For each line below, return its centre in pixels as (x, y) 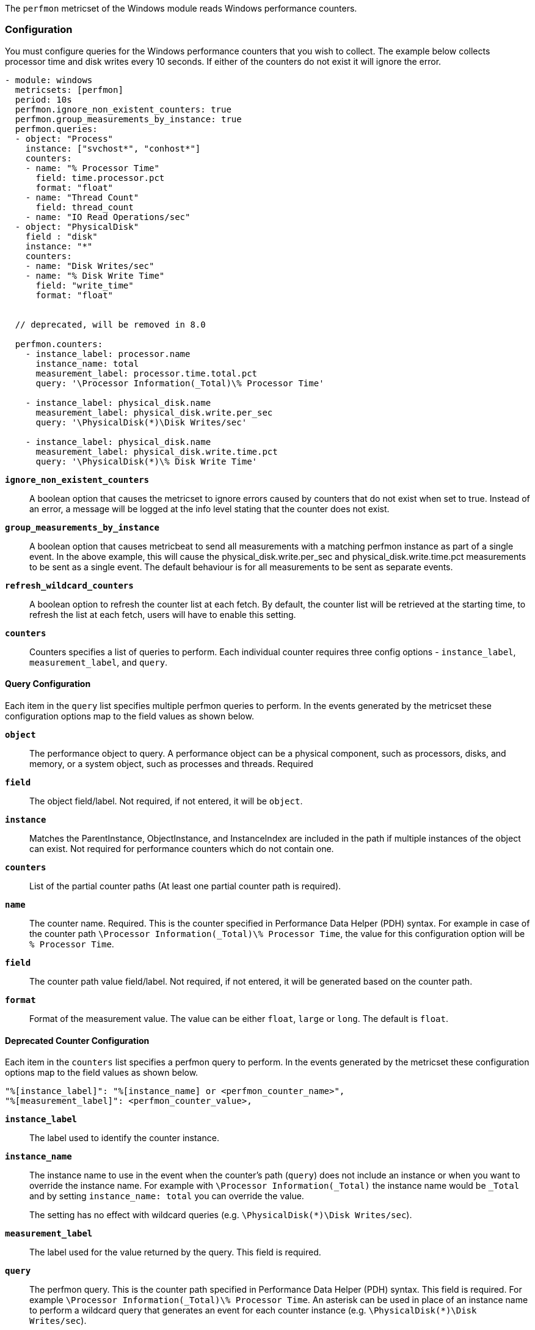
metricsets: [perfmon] (69, 90)
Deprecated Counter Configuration (77, 1040)
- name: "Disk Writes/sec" (90, 266)
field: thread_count (85, 207)
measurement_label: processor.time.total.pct (147, 373)
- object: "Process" (64, 138)
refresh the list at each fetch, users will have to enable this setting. (163, 614)
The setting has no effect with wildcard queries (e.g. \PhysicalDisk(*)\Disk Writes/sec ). (221, 1215)
